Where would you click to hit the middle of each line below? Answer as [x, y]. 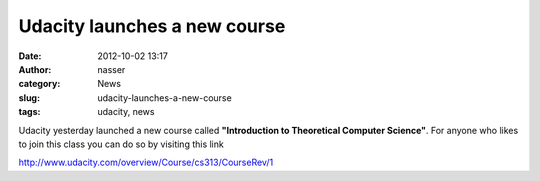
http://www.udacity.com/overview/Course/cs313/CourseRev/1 [146, 162]
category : [39, 84]
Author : [35, 69]
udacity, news [126, 112]
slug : [29, 97]
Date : [30, 56]
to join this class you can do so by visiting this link [121, 144]
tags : [29, 112]
